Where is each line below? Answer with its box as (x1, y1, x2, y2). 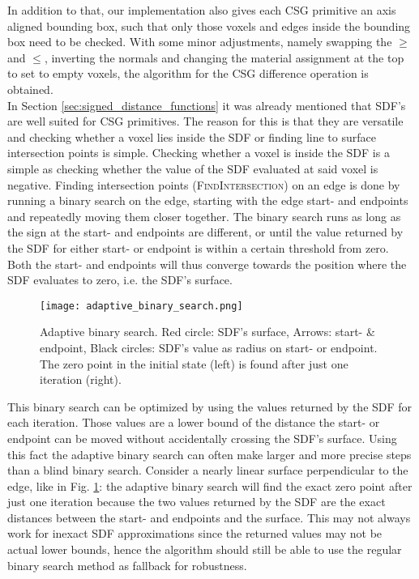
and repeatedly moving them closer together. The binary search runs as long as (7, 207, 401, 224)
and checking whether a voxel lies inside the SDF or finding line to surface (7, 128, 376, 145)
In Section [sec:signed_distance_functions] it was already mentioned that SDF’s (7, 96, 406, 113)
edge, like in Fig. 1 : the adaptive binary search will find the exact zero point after (7, 477, 413, 494)
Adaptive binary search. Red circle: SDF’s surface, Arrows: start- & (40, 323, 375, 340)
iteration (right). (40, 371, 122, 388)
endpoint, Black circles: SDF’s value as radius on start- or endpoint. (40, 338, 378, 355)
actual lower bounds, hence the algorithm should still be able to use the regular (7, 541, 402, 558)
